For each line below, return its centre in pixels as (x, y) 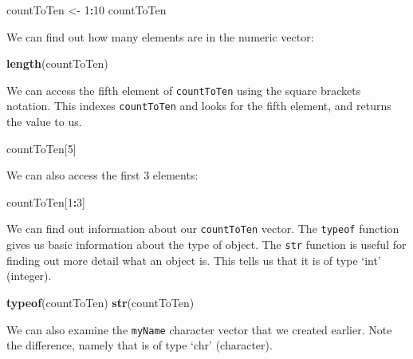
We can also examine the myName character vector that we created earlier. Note (199, 329)
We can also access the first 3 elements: (102, 175)
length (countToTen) (57, 63)
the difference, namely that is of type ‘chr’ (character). (140, 345)
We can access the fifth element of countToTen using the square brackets (184, 90)
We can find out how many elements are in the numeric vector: (160, 36)
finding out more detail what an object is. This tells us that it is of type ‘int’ (194, 260)
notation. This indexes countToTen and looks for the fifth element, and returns (199, 106)
